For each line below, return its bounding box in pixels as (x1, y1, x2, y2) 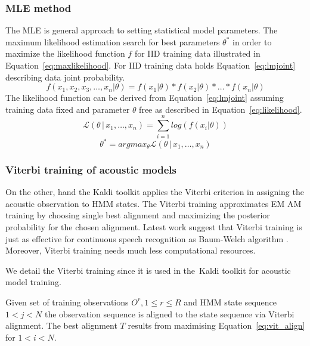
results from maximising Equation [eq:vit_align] (128, 319, 305, 332)
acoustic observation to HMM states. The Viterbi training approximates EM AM (5, 197, 302, 209)
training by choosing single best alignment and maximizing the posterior (5, 209, 270, 221)
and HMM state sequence (184, 295, 277, 308)
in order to (232, 35, 272, 48)
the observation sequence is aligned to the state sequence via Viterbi (45, 307, 294, 320)
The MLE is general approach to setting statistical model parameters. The (5, 24, 278, 36)
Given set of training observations (5, 295, 129, 308)
